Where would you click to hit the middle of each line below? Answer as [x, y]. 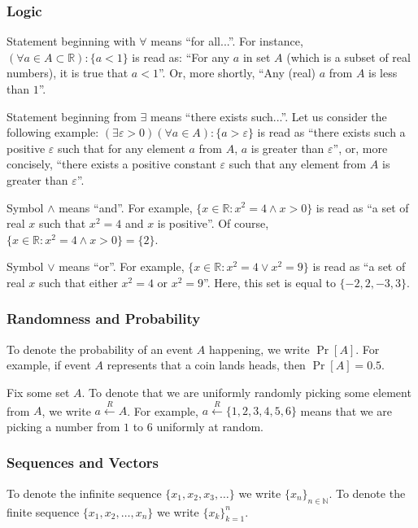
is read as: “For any [181, 57]
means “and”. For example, [126, 207]
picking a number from [63, 426]
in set [257, 57]
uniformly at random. [210, 426]
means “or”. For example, [122, 266]
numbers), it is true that [67, 73]
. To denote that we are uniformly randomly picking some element [246, 392]
